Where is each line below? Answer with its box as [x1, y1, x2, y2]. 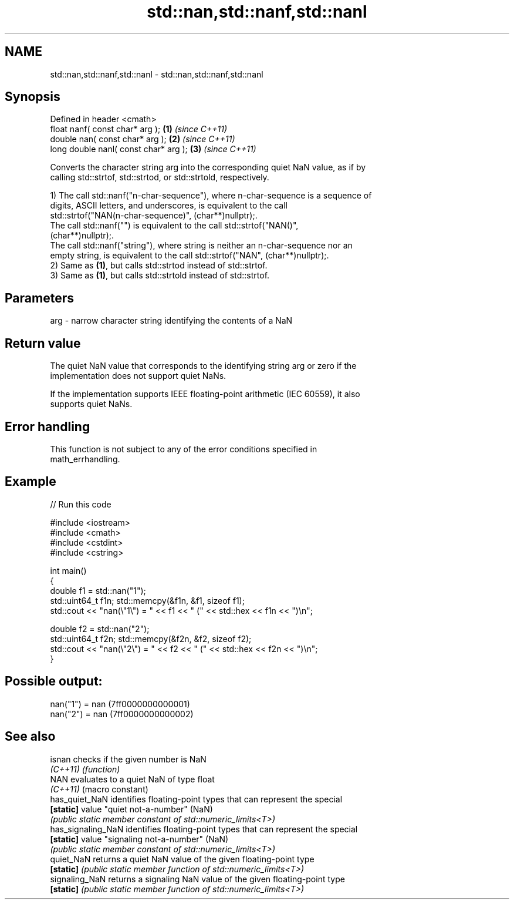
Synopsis [5, 89, 60, 105]
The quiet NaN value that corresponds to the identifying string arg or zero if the [50, 361, 357, 371]
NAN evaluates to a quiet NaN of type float [50, 774, 215, 784]
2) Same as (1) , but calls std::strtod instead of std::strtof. [50, 260, 268, 271]
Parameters [5, 290, 74, 305]
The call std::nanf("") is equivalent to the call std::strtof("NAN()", [50, 220, 299, 231]
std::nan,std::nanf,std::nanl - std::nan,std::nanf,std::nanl [50, 69, 263, 79]
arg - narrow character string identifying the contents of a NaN [50, 315, 293, 326]
